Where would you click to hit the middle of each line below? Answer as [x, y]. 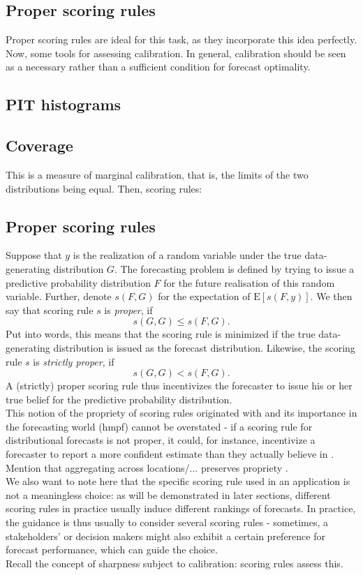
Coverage [39, 145]
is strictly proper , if [74, 361]
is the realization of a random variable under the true [187, 255]
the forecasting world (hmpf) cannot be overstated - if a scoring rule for [159, 426]
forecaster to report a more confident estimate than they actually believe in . [170, 454]
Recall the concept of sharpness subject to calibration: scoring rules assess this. [175, 563]
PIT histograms [64, 104]
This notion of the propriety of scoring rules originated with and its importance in [181, 413]
